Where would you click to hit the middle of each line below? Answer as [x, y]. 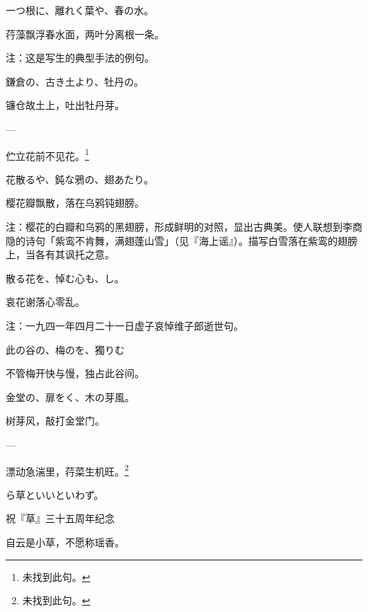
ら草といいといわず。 [55, 494]
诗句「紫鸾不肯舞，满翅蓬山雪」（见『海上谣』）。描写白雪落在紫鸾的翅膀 [191, 240]
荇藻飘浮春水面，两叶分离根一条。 [85, 34]
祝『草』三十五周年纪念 [60, 518]
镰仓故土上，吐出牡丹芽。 [65, 105]
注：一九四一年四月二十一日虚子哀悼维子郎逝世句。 [125, 325]
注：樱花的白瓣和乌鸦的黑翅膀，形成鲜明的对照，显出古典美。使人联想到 [174, 226]
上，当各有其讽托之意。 [60, 254]
